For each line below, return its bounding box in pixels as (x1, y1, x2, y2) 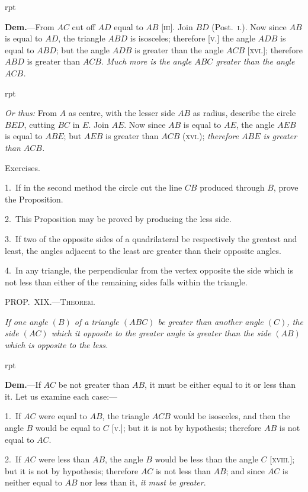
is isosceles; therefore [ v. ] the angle (130, 32, 255, 44)
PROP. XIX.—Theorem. (5, 295, 95, 308)
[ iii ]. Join (161, 20, 193, 33)
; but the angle (56, 43, 110, 56)
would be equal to (35, 422, 101, 434)
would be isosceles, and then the (173, 410, 290, 422)
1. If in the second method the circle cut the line (5, 181, 182, 194)
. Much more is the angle (101, 55, 192, 67)
